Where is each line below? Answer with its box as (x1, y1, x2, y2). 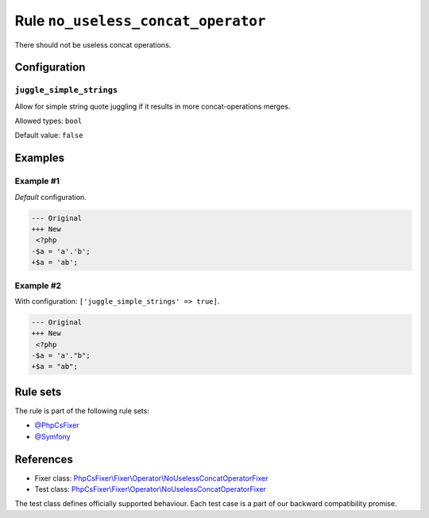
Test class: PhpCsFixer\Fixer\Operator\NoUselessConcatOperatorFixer (34, 485, 266, 494)
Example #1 (14, 175, 60, 186)
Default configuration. (14, 192, 87, 201)
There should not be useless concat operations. (14, 40, 172, 49)
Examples (14, 152, 65, 165)
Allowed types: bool (14, 116, 83, 126)
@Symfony (34, 432, 71, 441)
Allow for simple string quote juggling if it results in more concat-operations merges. (14, 102, 291, 111)
